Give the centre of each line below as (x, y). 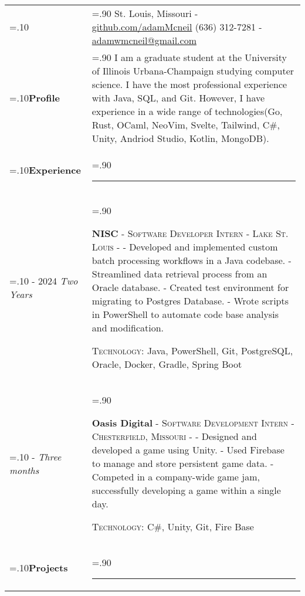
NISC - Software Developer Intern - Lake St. (190, 233)
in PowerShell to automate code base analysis (185, 314)
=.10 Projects (39, 567)
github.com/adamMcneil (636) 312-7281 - (177, 27)
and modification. (128, 328)
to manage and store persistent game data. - (183, 463)
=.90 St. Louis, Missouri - (145, 13)
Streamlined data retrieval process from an (179, 274)
